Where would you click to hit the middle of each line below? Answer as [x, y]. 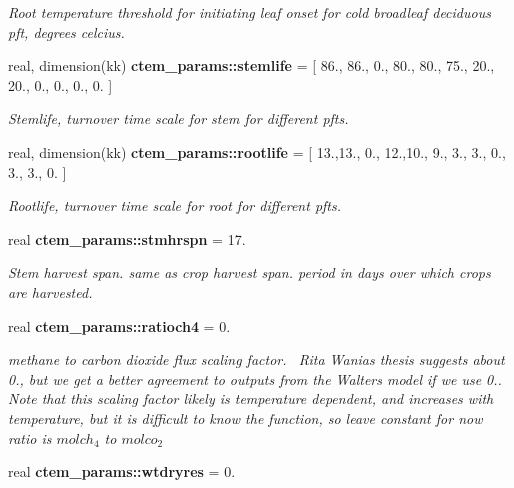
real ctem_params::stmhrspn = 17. [127, 238]
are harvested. [50, 291]
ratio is [30, 437]
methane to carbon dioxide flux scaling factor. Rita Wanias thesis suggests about [256, 359]
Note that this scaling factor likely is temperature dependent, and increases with [251, 398]
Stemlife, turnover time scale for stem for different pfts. [178, 118]
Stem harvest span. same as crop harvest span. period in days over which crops [249, 272]
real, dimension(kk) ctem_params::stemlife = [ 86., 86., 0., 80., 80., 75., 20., [251, 65]
